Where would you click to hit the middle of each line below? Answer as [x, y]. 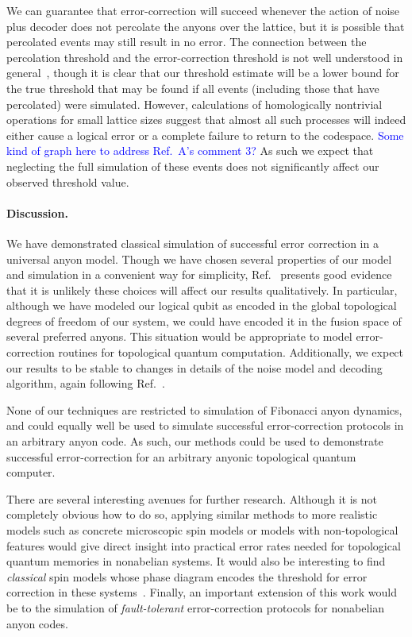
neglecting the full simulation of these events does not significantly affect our [193, 166]
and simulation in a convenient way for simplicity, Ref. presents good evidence [199, 274]
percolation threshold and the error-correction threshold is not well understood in [205, 57]
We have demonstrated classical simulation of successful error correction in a [193, 243]
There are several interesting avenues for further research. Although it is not [192, 498]
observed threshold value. [68, 181]
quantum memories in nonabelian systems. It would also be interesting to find [196, 561]
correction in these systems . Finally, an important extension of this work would [202, 592]
